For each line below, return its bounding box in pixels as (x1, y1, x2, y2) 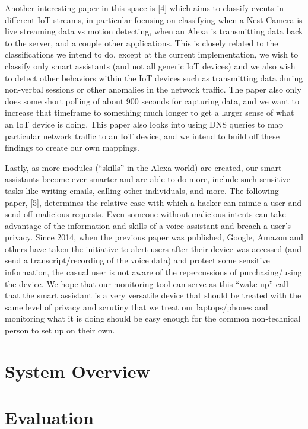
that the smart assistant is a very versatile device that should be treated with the (5, 289, 301, 301)
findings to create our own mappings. (5, 141, 139, 154)
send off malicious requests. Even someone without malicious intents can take (5, 208, 286, 220)
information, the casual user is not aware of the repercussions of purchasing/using (5, 266, 302, 278)
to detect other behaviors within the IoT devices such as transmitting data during (5, 71, 303, 84)
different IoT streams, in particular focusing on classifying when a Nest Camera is (5, 13, 303, 26)
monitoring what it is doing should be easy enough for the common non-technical (5, 312, 301, 325)
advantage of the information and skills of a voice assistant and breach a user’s (5, 219, 291, 231)
